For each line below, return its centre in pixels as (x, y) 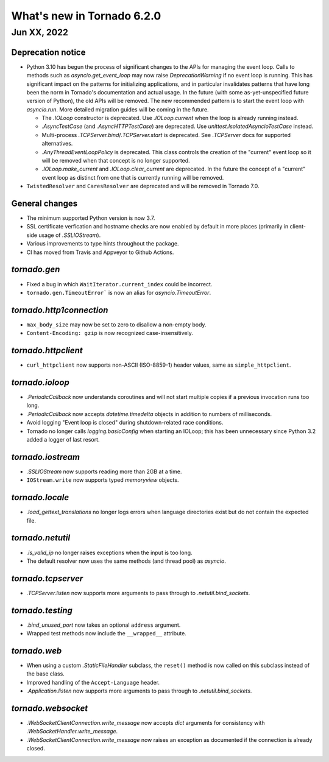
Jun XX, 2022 (40, 32)
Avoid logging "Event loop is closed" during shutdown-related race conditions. (125, 423)
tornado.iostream (46, 457)
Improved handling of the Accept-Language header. (93, 682)
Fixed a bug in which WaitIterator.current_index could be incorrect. (119, 284)
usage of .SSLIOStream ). (70, 235)
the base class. (46, 674)
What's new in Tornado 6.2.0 (86, 16)
